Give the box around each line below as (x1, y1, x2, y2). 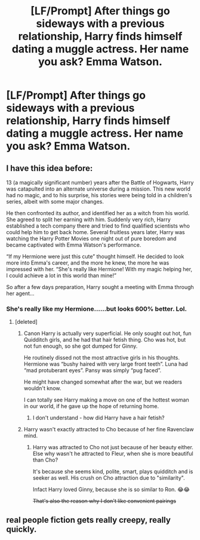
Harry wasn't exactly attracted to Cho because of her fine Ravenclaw (23, 426, 194, 433)
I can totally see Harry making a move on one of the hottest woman (23, 396, 189, 404)
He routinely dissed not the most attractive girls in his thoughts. (23, 354, 180, 361)
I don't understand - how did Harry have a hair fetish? (32, 414, 165, 422)
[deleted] (14, 318, 38, 326)
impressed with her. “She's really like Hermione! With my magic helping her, (6, 266, 193, 272)
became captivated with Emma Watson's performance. (6, 241, 141, 248)
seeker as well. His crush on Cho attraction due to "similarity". (32, 474, 185, 481)
